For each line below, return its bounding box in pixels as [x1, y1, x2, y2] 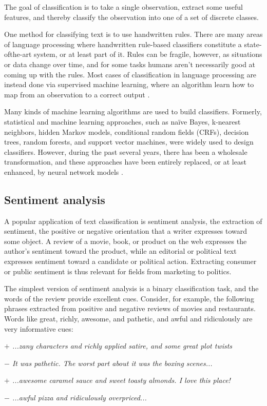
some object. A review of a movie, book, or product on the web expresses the [4, 235, 247, 246]
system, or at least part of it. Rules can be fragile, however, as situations [33, 49, 262, 59]
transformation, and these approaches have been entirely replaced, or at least [4, 156, 246, 167]
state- [244, 38, 262, 49]
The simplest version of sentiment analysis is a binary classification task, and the [4, 283, 259, 294]
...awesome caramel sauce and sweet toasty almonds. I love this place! [12, 375, 231, 385]
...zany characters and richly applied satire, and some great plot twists [12, 340, 233, 351]
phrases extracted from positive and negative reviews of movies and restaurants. [4, 303, 256, 314]
